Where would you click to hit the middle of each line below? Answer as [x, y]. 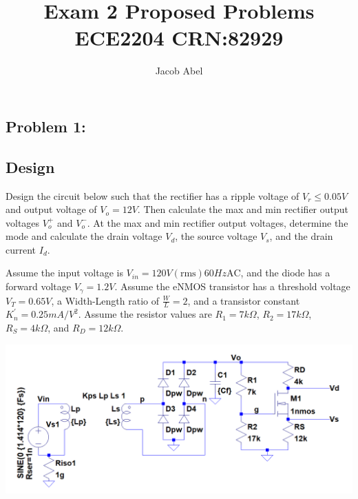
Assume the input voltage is [64, 273]
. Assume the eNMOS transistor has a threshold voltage [232, 286]
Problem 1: [46, 126]
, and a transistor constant [244, 300]
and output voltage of [51, 209]
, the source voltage [216, 236]
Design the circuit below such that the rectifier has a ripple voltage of [152, 195]
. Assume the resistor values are [145, 314]
